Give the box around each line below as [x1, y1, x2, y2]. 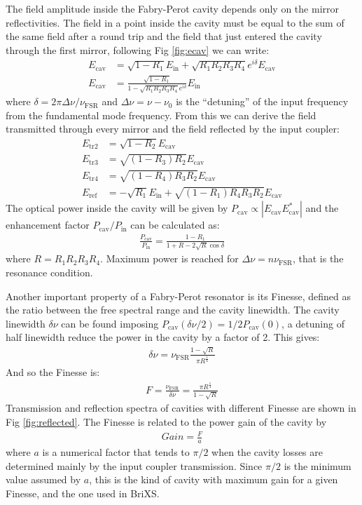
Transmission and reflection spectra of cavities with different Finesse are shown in [6, 400, 356, 415]
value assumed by [6, 472, 81, 487]
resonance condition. [6, 264, 93, 279]
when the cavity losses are [211, 445, 323, 459]
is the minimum [284, 458, 351, 473]
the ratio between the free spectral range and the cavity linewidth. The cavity [6, 302, 340, 317]
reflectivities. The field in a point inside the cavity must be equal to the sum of [6, 15, 344, 29]
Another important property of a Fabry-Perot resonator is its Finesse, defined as [6, 288, 351, 303]
